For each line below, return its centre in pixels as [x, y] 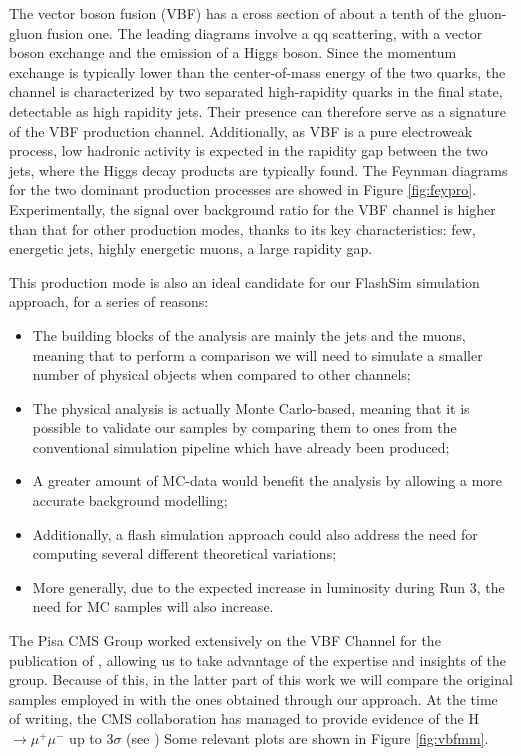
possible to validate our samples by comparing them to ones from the [244, 427]
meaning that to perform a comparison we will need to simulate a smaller [257, 354]
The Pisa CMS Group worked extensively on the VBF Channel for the [225, 640]
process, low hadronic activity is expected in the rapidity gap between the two [248, 150]
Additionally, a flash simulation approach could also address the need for [255, 533]
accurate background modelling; [130, 500]
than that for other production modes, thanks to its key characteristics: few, [242, 228]
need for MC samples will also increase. [153, 606]
